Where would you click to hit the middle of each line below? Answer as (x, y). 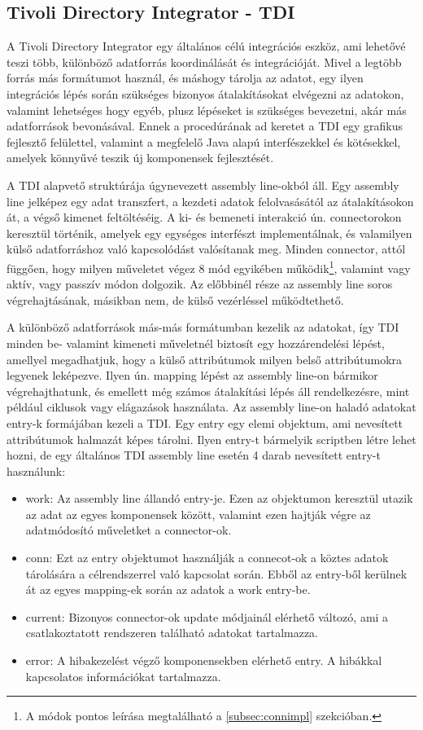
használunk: (36, 471)
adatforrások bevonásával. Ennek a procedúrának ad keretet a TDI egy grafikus (205, 126)
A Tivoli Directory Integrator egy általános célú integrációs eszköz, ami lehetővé (206, 46)
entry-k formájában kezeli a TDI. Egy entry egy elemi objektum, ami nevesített (205, 422)
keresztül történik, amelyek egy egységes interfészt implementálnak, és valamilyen (209, 233)
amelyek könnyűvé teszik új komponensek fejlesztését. (140, 158)
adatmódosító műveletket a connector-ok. (129, 530)
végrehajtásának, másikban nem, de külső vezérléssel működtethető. (175, 299)
